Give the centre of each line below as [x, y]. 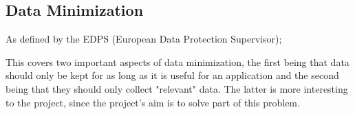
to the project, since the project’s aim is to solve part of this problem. [153, 102]
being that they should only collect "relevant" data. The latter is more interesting [177, 88]
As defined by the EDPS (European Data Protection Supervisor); [144, 39]
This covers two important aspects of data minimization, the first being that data [177, 61]
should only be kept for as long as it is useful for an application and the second [172, 75]
